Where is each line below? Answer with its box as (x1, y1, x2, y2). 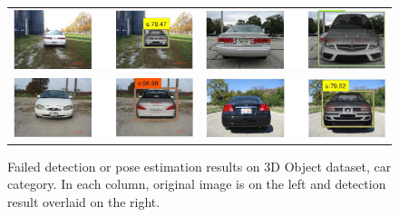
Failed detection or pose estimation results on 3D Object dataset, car (7, 156, 392, 175)
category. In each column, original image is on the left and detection (7, 174, 386, 193)
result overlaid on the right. (7, 192, 161, 212)
